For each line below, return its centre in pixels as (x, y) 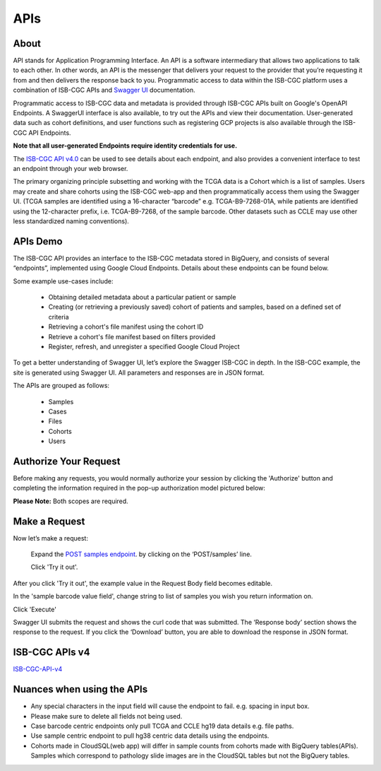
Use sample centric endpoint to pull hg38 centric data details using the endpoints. (150, 736)
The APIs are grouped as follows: (61, 386)
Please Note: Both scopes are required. (71, 501)
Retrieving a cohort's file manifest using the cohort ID (126, 327)
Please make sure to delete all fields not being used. (107, 716)
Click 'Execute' (35, 609)
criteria (59, 317)
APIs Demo (38, 241)
